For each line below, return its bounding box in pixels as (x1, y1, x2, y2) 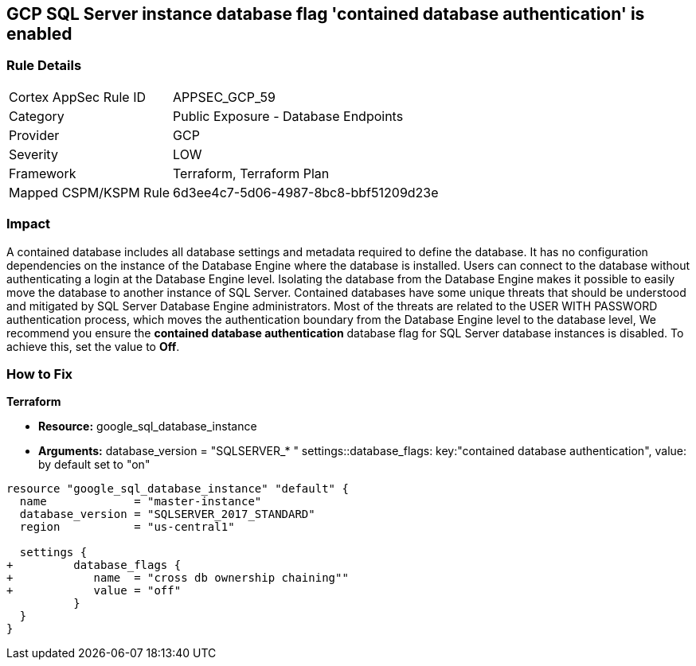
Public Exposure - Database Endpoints (173, 107, 404, 124)
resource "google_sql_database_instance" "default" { (6, 482, 349, 496)
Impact (6, 216, 51, 232)
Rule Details (6, 57, 82, 74)
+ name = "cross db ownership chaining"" (6, 571, 349, 585)
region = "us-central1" (19, 520, 235, 534)
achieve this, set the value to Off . (6, 339, 180, 353)
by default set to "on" (38, 458, 151, 472)
